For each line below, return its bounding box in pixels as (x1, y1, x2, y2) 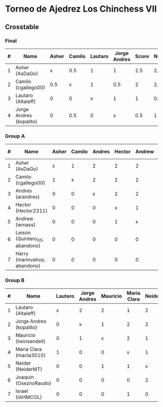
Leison (15, 229, 31, 236)
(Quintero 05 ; (15, 236, 44, 243)
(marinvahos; (15, 256, 46, 263)
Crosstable (5, 23, 39, 31)
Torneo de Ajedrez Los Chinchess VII (5, 3, 157, 15)
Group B (5, 277, 25, 284)
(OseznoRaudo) (15, 380, 52, 387)
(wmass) (15, 221, 35, 228)
